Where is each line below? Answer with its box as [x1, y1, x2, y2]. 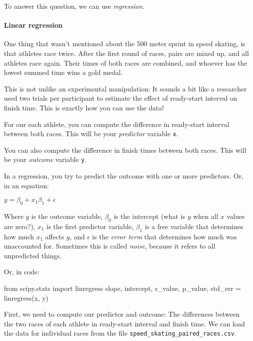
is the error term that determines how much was [92, 231, 237, 241]
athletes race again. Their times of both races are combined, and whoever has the [4, 57, 248, 68]
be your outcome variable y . [4, 154, 87, 164]
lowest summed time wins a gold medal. [4, 67, 123, 77]
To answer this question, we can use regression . [4, 1, 144, 11]
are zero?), [4, 221, 36, 231]
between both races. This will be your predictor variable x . [4, 128, 178, 139]
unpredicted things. [4, 250, 62, 260]
